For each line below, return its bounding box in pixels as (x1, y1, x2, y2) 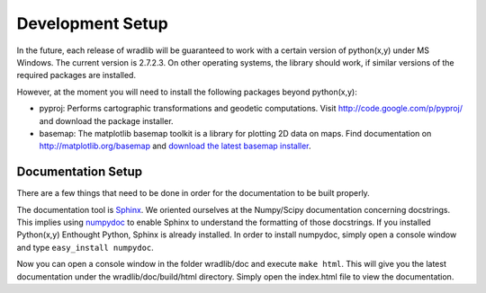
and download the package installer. (39, 115, 175, 126)
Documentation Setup (16, 164, 143, 180)
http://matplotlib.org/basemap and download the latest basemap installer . (39, 140, 311, 152)
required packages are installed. (16, 70, 137, 81)
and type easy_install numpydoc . (16, 242, 155, 253)
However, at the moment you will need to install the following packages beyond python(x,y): (16, 86, 357, 97)
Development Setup (16, 13, 168, 33)
